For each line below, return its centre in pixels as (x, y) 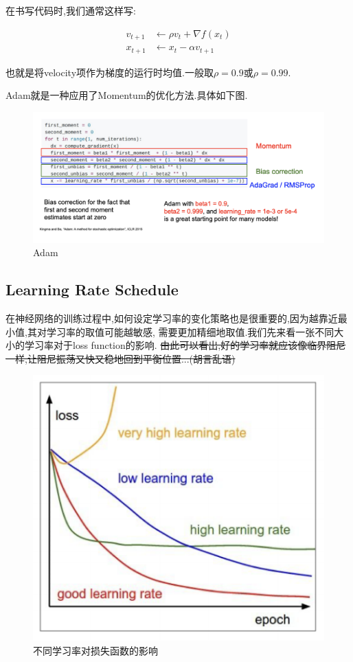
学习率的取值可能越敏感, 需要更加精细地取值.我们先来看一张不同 (190, 331)
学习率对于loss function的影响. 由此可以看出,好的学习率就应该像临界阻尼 (185, 345)
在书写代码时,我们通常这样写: (71, 10)
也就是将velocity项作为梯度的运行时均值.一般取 (110, 72)
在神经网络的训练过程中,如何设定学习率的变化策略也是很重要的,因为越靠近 (172, 318)
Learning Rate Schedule (92, 289)
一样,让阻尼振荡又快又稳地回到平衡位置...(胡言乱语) (121, 358)
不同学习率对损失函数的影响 (95, 650)
